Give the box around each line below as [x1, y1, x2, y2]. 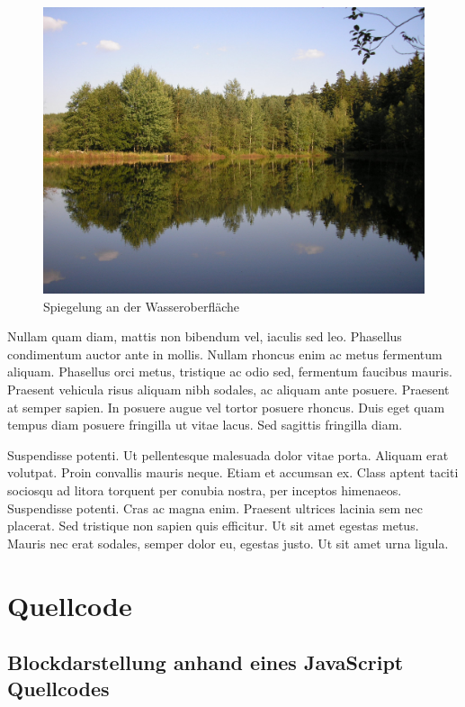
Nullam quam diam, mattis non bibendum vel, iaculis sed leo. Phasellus [7, 327, 402, 346]
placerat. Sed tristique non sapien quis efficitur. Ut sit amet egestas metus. [7, 516, 419, 535]
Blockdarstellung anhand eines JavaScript [7, 648, 404, 676]
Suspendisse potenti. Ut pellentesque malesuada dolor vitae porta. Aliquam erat [7, 445, 449, 464]
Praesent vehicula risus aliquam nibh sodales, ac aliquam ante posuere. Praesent [7, 379, 450, 398]
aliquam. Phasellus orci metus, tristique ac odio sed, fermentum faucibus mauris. [7, 362, 452, 381]
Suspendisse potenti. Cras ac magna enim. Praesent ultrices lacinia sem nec [7, 498, 424, 517]
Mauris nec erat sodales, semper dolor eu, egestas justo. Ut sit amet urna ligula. [7, 533, 449, 552]
